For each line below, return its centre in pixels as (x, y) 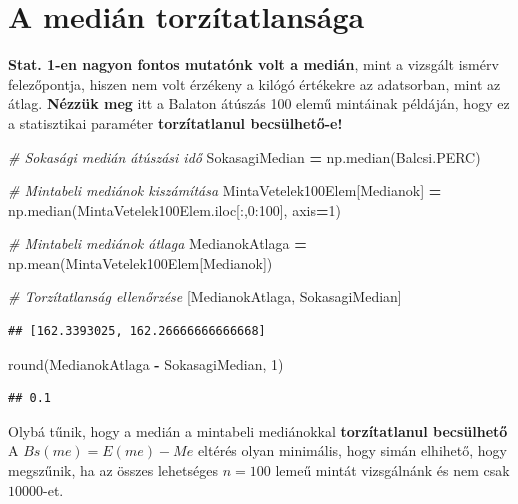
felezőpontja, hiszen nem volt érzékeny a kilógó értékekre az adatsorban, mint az (254, 83)
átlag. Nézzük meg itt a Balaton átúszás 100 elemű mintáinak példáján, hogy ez (259, 103)
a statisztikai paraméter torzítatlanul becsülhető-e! (175, 122)
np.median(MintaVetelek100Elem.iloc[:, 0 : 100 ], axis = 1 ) (174, 209)
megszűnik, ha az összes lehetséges (113, 470)
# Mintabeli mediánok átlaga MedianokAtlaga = (157, 243)
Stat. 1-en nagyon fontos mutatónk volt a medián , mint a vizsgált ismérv (253, 64)
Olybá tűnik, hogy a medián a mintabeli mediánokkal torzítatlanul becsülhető (258, 430)
